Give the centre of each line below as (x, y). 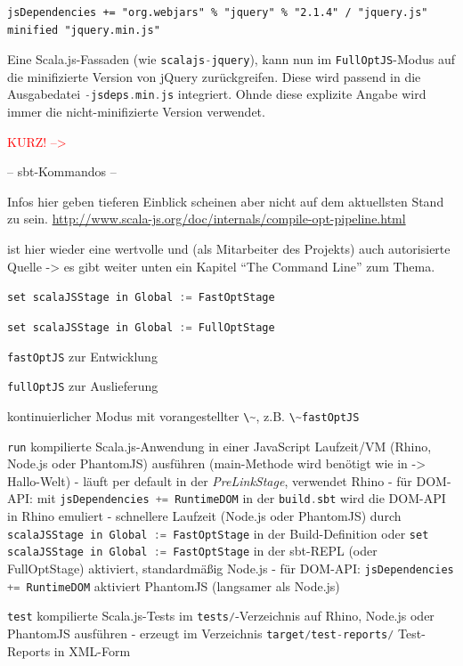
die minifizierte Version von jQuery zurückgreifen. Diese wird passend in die (214, 76)
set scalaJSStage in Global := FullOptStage (141, 327)
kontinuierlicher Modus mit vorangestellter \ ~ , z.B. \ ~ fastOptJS (183, 415)
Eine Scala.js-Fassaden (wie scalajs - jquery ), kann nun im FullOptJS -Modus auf (231, 59)
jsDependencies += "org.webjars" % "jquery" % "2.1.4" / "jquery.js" (218, 12)
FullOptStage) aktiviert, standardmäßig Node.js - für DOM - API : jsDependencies (231, 568)
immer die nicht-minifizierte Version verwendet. (136, 112)
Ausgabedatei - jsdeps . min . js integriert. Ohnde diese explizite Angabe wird (217, 94)
